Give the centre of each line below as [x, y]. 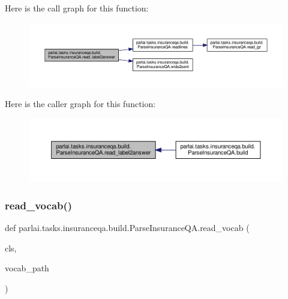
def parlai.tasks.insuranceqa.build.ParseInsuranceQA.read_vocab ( [127, 228]
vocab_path [27, 268]
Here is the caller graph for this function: [80, 104]
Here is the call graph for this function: [77, 8]
